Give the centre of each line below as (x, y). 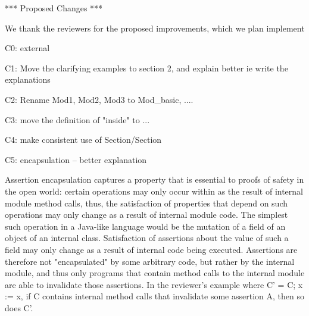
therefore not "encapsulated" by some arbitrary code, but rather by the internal (150, 261)
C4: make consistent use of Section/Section (83, 140)
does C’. (19, 307)
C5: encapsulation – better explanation (76, 159)
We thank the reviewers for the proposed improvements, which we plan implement (155, 28)
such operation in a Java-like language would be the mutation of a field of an (145, 226)
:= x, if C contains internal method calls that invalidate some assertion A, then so (154, 296)
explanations (28, 79)
